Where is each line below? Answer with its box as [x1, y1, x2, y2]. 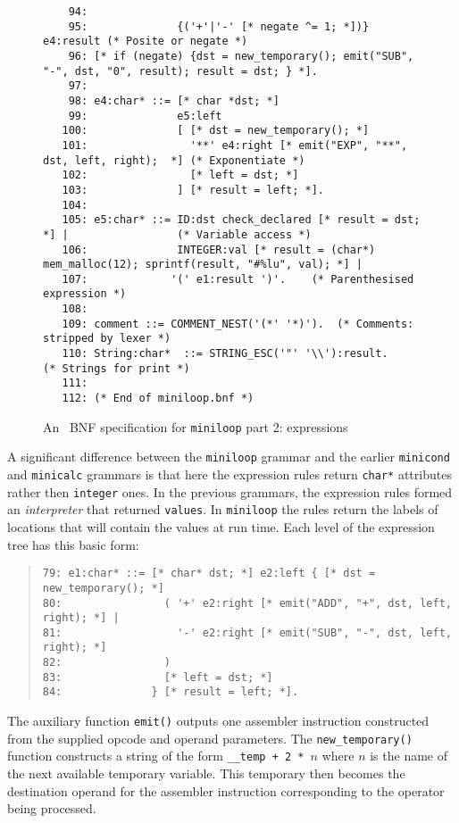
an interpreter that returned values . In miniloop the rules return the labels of [7, 500, 438, 519]
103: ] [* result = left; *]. [62, 183, 324, 196]
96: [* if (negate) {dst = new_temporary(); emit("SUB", [68, 49, 414, 62]
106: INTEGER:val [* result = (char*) [62, 243, 376, 256]
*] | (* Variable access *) [43, 228, 312, 241]
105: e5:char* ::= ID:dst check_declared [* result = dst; [62, 213, 421, 227]
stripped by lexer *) [43, 332, 171, 345]
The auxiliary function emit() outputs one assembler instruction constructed [7, 711, 430, 730]
